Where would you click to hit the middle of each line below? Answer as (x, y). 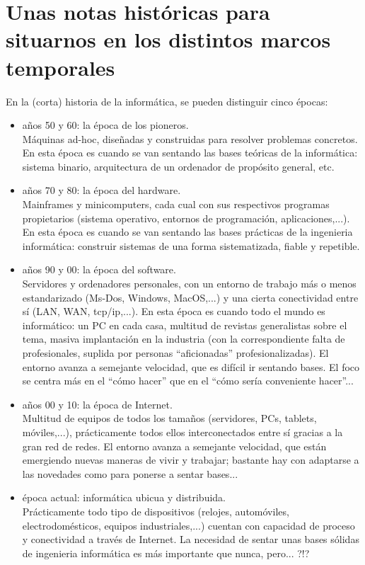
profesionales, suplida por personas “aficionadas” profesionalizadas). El (175, 353)
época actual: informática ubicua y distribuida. (124, 497)
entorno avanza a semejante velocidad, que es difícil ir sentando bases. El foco (191, 366)
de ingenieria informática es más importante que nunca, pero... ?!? (166, 553)
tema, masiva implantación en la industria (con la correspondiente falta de (184, 339)
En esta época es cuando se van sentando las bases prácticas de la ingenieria (187, 232)
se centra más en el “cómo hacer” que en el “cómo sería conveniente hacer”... (188, 381)
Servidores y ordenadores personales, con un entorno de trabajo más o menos (189, 284)
